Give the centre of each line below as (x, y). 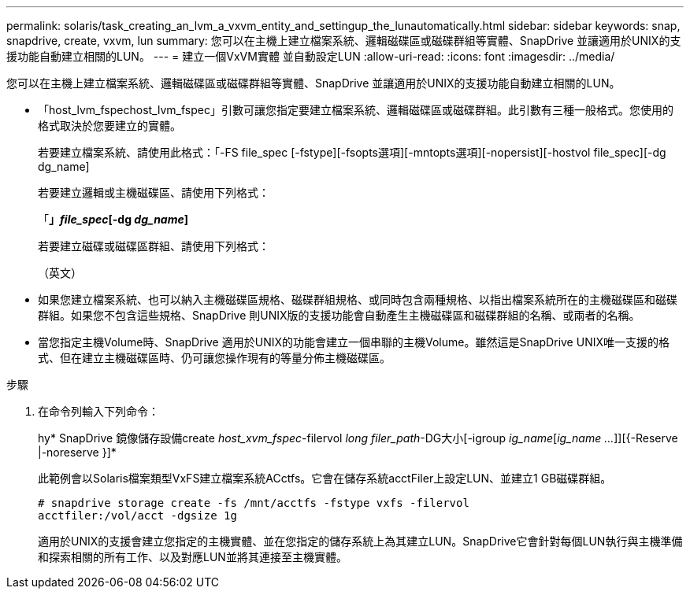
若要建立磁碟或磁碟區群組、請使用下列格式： (154, 246)
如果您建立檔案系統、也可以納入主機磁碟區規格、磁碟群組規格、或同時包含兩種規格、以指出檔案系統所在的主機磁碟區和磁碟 (358, 299)
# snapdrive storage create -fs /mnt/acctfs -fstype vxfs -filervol (254, 503)
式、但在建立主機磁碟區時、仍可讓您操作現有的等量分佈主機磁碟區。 (214, 358)
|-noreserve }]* (77, 452)
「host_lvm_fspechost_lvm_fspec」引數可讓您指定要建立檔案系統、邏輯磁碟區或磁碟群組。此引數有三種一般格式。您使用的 (356, 110)
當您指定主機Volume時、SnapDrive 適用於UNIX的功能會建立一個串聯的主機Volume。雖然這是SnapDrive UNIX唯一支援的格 (354, 342)
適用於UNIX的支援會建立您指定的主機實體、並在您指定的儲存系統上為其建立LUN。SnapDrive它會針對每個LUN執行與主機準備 (360, 541)
